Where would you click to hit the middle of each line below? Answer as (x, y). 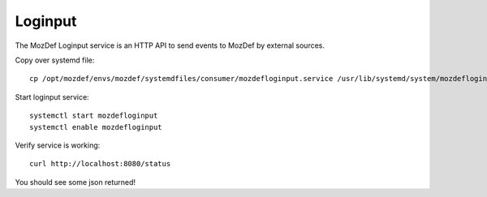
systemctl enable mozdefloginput (96, 127)
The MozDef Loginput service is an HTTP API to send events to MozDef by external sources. (170, 45)
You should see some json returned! (75, 182)
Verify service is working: (58, 145)
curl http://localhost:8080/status (100, 164)
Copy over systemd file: (55, 60)
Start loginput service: (52, 96)
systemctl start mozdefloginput (94, 116)
